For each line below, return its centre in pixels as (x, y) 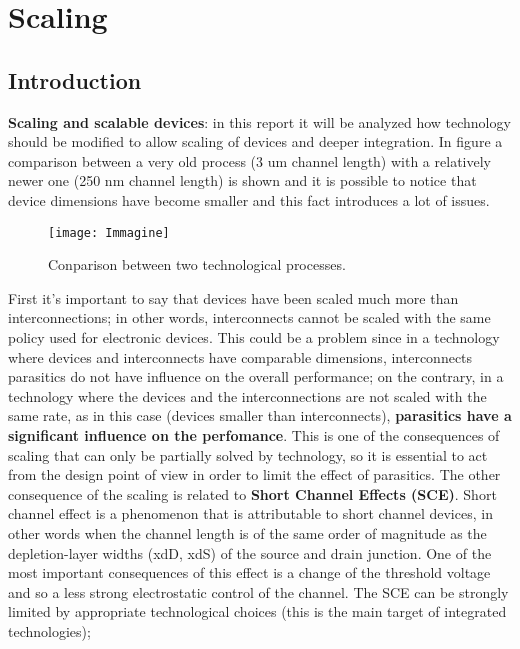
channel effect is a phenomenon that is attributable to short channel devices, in (250, 513)
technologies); (49, 630)
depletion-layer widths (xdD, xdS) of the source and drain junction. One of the (250, 552)
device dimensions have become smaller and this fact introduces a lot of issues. (249, 199)
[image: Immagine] (109, 232)
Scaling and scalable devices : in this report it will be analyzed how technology (259, 121)
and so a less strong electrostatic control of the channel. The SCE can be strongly (258, 591)
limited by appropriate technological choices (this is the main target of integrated (257, 611)
